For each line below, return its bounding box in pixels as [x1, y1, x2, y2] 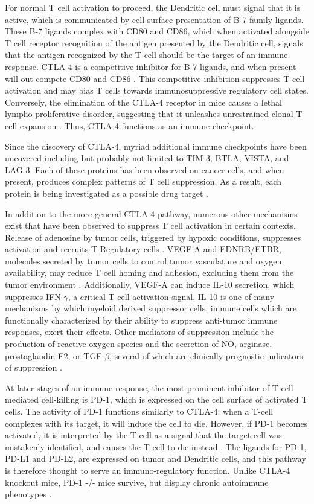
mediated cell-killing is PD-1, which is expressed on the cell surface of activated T [5, 393, 308, 406]
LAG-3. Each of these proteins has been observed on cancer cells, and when [5, 163, 284, 176]
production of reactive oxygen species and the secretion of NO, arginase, [5, 337, 272, 350]
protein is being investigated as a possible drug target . [5, 187, 208, 199]
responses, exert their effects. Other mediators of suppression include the [5, 325, 274, 338]
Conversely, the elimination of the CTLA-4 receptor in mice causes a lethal [5, 95, 282, 108]
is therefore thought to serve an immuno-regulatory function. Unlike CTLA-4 [5, 464, 290, 476]
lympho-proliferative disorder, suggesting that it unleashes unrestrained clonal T [5, 107, 303, 120]
